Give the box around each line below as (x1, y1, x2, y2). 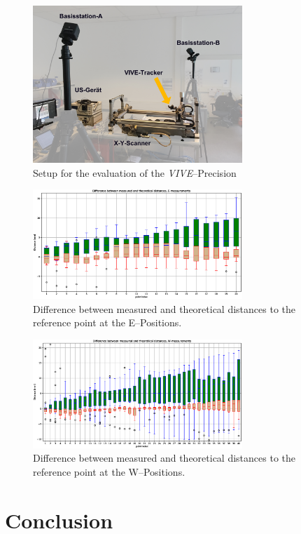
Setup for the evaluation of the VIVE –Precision (33, 165, 237, 180)
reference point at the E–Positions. (33, 315, 182, 330)
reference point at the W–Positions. (33, 464, 185, 479)
